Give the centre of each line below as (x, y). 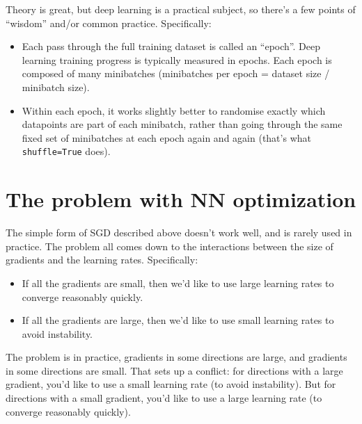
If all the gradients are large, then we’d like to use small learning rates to (178, 320)
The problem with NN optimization (181, 199)
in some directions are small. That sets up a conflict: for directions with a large (174, 370)
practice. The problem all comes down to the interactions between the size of (170, 246)
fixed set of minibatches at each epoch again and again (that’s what (166, 137)
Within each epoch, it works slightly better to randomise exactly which (174, 110)
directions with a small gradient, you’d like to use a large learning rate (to (164, 398)
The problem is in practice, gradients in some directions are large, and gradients (176, 357)
